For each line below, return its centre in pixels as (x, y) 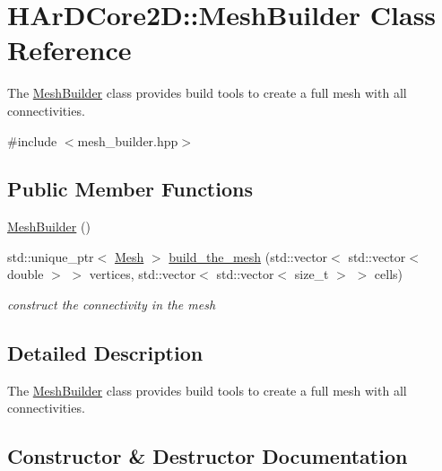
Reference (69, 50)
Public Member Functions (130, 189)
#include (32, 140)
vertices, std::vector (143, 274)
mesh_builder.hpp (128, 140)
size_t (312, 274)
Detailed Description (105, 353)
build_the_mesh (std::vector (248, 256)
